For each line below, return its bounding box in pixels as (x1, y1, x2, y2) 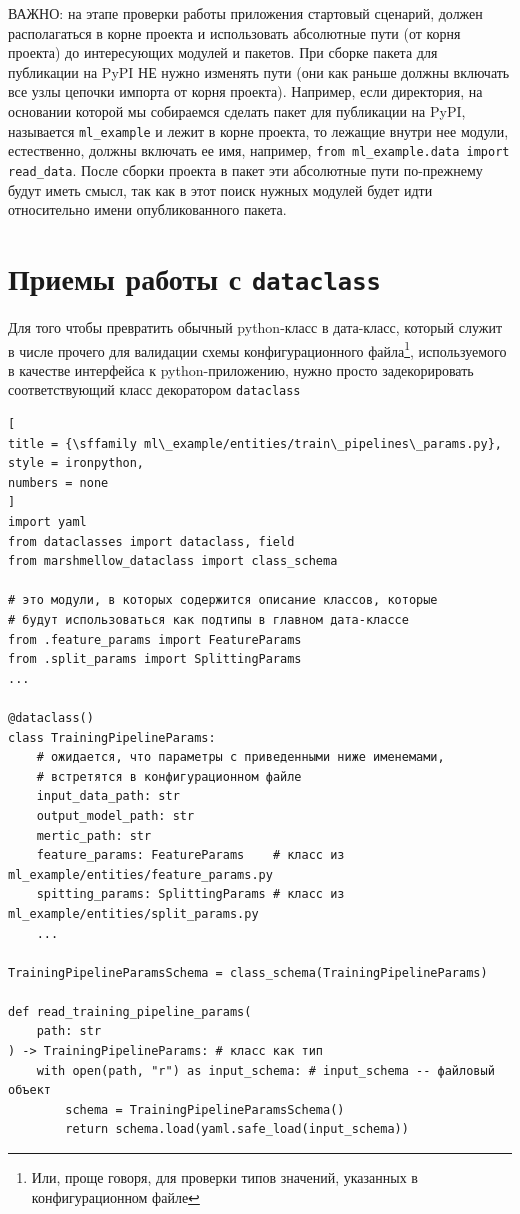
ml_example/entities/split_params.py (8, 906, 259, 921)
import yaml (8, 515, 87, 530)
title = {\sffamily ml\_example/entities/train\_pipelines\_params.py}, (8, 436, 502, 451)
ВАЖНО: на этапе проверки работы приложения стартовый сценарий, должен (8, 3, 483, 23)
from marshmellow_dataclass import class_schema (8, 554, 338, 569)
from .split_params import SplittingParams (8, 652, 302, 667)
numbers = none (8, 475, 109, 490)
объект (8, 1083, 51, 1098)
